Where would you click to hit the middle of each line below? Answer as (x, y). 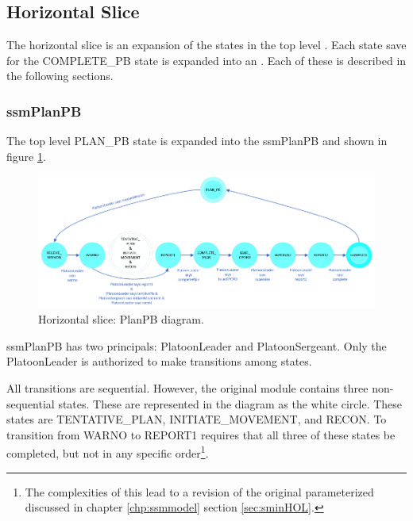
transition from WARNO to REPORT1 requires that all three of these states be (201, 434)
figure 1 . (26, 156)
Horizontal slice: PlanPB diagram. (121, 319)
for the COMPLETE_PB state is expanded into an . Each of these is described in (206, 60)
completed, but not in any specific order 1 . (108, 452)
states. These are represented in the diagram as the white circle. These (230, 403)
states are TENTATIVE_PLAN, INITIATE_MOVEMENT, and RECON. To (197, 419)
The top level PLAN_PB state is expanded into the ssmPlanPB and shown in (197, 141)
